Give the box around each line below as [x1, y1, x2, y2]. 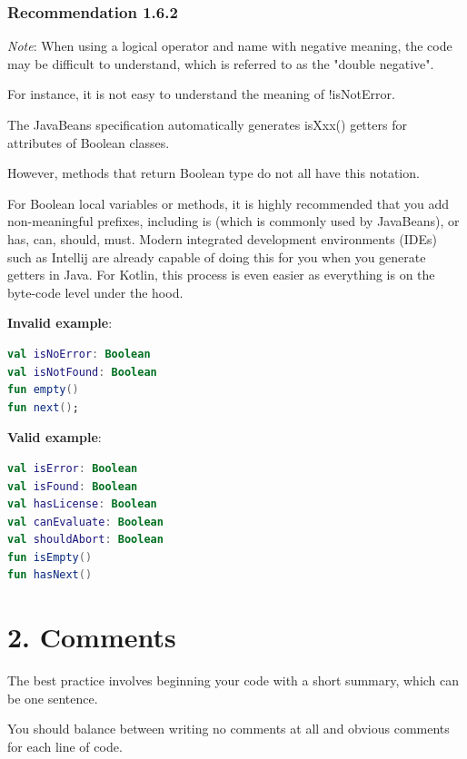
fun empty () [7, 383, 79, 397]
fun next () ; [7, 400, 79, 414]
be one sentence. [7, 688, 98, 707]
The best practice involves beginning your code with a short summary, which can [7, 671, 460, 690]
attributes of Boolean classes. [7, 133, 170, 152]
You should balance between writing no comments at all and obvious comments [7, 719, 450, 738]
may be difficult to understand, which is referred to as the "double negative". [7, 54, 434, 73]
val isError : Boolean [7, 461, 138, 475]
